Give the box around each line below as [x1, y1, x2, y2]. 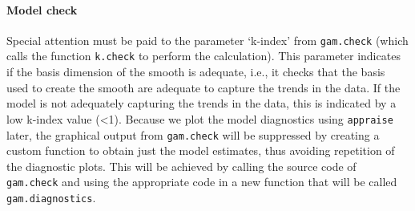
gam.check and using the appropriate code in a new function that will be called [6, 173, 397, 190]
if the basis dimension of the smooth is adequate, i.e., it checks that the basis [6, 63, 385, 80]
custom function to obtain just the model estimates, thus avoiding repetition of [6, 142, 395, 159]
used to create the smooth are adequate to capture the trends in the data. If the [6, 79, 401, 95]
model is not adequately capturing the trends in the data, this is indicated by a [6, 95, 397, 112]
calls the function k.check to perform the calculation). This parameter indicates [6, 47, 401, 64]
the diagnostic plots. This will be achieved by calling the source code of [6, 157, 357, 174]
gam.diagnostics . [6, 189, 96, 206]
